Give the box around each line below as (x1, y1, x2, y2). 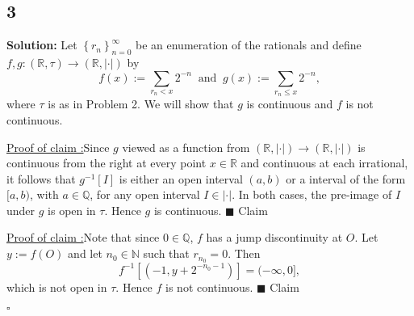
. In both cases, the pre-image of (232, 186, 392, 203)
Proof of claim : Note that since (6, 229, 160, 246)
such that (143, 245, 190, 262)
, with (30, 186, 59, 203)
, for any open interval (90, 186, 200, 203)
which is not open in (6, 278, 107, 295)
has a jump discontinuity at (206, 229, 343, 246)
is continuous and (246, 95, 333, 112)
